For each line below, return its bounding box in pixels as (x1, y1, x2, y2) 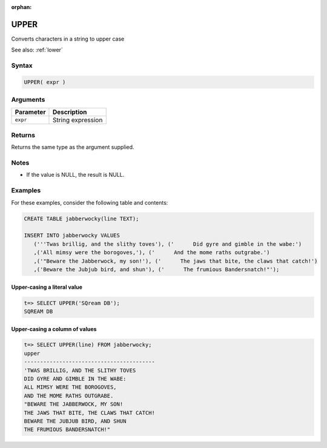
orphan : (11, 4, 32, 10)
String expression (52, 116, 103, 124)
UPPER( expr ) (24, 79, 66, 85)
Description (52, 108, 87, 116)
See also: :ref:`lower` (11, 46, 63, 54)
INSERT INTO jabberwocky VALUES (24, 232, 121, 239)
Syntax (11, 61, 33, 70)
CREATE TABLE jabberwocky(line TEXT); (24, 215, 139, 222)
